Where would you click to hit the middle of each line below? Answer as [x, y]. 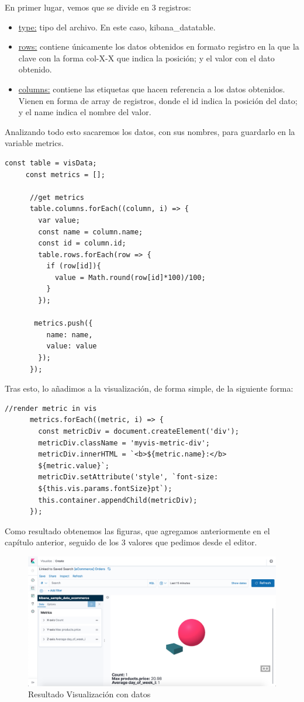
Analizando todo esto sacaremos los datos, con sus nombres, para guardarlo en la [150, 131]
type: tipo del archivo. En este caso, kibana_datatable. [117, 27]
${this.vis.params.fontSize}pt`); [105, 488]
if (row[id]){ [74, 266]
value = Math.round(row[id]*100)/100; [130, 277]
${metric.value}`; [74, 466]
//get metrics [57, 197]
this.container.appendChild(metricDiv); [118, 500]
